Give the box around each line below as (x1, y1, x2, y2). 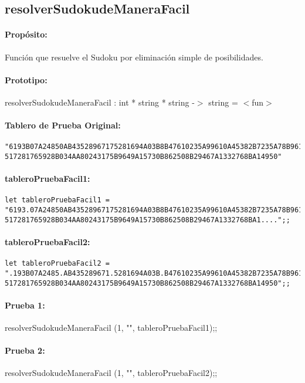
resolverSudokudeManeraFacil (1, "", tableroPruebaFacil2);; (5, 367, 218, 379)
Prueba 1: (5, 299, 45, 311)
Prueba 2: (5, 344, 45, 357)
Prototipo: (5, 73, 48, 86)
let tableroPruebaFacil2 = (5, 259, 110, 268)
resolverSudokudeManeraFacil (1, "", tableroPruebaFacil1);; (5, 321, 218, 333)
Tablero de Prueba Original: (5, 119, 121, 131)
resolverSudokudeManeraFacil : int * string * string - (5, 96, 195, 108)
